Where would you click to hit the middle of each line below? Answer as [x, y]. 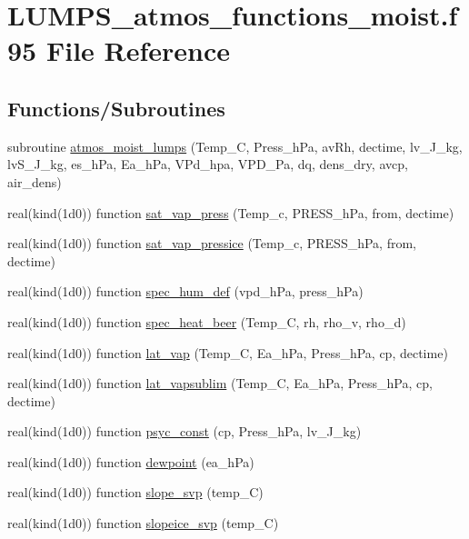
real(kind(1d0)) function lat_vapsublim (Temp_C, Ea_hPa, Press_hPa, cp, [220, 383]
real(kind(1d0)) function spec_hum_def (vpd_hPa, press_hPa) [185, 291]
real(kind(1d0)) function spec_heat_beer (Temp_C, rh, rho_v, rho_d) [207, 321]
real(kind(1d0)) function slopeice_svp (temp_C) [143, 523]
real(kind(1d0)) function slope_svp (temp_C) [135, 492]
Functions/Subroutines [116, 108]
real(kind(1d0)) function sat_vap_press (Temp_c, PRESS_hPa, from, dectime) [231, 212]
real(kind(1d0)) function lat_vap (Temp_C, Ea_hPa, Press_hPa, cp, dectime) [228, 352]
